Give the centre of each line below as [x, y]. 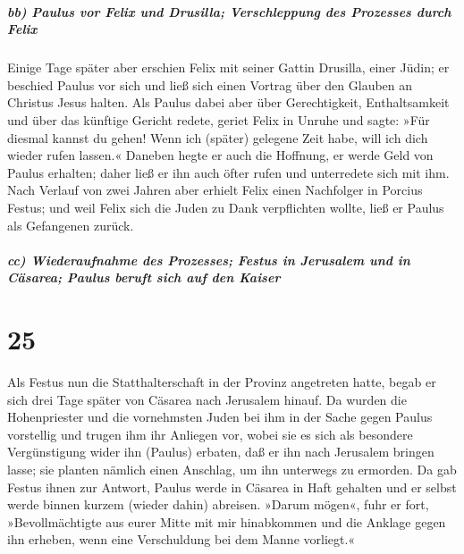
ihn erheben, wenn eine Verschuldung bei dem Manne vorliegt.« [181, 539]
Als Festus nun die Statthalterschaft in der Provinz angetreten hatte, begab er [222, 382]
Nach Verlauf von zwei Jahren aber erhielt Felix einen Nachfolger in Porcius [215, 190]
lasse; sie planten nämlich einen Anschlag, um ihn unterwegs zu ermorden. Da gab [232, 469]
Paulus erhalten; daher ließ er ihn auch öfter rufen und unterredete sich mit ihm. [228, 172]
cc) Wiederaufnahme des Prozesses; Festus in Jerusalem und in [209, 260]
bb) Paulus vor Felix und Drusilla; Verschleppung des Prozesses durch [229, 11]
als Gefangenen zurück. [71, 225]
